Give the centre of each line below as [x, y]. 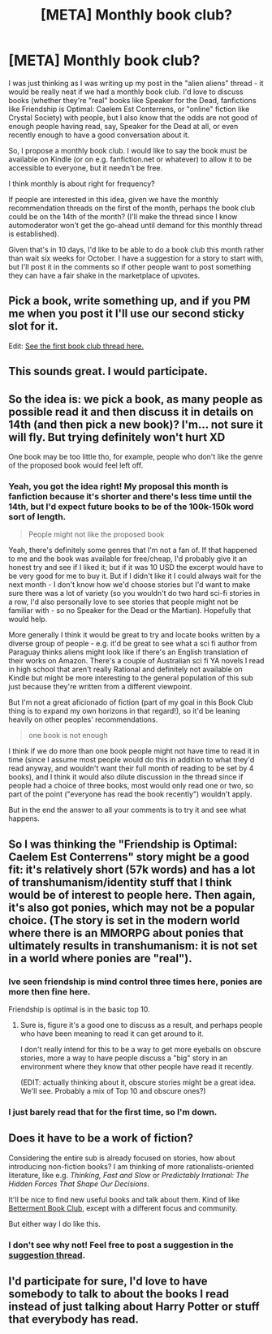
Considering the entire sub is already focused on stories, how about [122, 1158]
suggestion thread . [47, 1254]
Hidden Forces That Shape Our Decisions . [79, 1184]
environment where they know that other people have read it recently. [137, 1066]
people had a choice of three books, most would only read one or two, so [131, 786]
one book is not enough [68, 736]
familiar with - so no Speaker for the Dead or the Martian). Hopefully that [130, 611]
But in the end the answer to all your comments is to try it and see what [127, 810]
